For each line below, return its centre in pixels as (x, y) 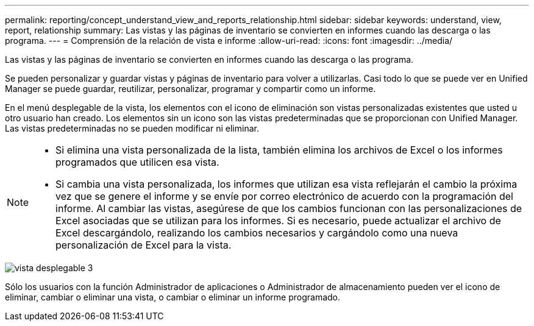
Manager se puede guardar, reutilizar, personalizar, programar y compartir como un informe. (190, 89)
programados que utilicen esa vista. (137, 162)
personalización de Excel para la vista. (144, 245)
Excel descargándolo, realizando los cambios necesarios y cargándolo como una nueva (257, 233)
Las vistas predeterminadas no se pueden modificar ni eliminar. (132, 128)
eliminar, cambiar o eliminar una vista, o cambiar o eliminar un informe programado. (173, 297)
